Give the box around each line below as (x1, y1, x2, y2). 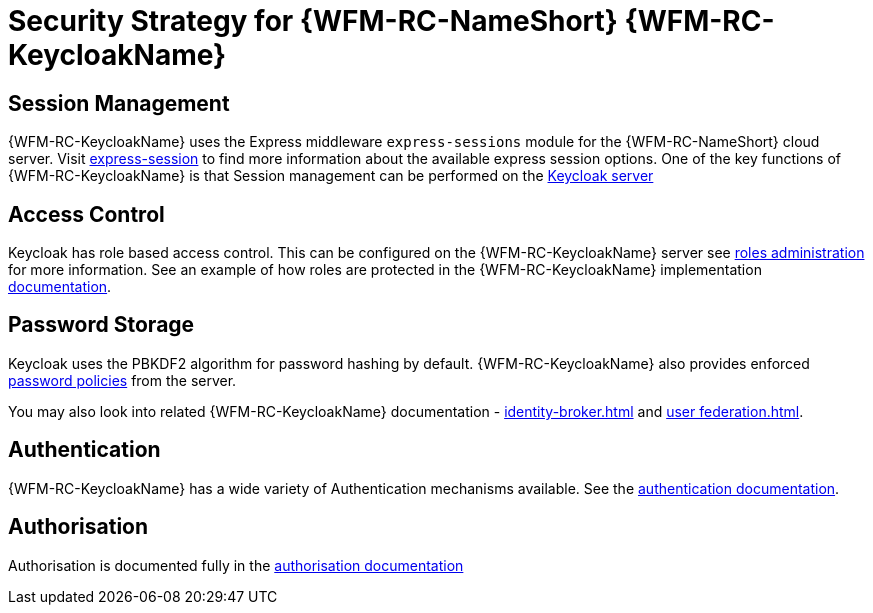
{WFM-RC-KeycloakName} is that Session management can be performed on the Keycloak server (8, 167, 654, 185)
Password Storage (8, 312, 195, 338)
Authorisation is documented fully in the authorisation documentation (8, 556, 464, 574)
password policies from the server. (8, 371, 237, 389)
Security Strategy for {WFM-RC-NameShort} (8, 4, 618, 38)
